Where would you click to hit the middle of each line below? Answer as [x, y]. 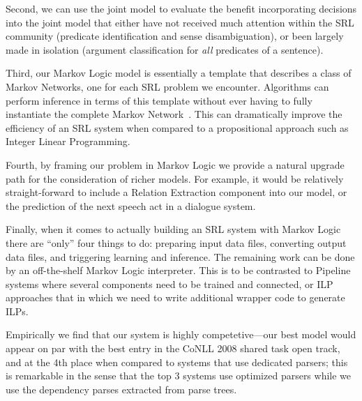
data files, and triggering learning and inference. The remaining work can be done [180, 256]
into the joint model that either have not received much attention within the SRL [180, 22]
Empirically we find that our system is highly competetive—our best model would [181, 334]
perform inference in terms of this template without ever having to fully [159, 100]
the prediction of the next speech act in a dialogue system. [131, 205]
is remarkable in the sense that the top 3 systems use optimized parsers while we [179, 376]
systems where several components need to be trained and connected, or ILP [169, 283]
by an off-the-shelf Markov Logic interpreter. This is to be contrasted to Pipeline [178, 270]
